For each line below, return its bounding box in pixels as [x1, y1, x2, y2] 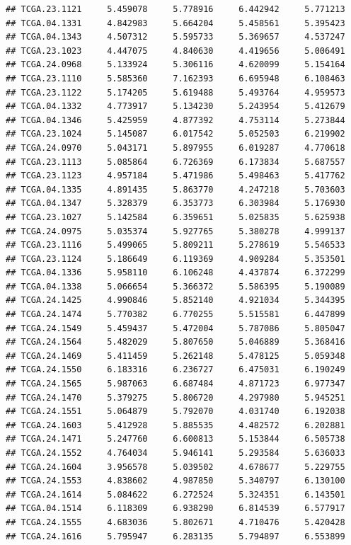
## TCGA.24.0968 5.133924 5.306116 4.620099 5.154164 [6, 59, 345, 70]
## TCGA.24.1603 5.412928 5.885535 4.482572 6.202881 [6, 420, 345, 430]
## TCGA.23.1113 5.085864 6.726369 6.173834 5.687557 [6, 156, 345, 167]
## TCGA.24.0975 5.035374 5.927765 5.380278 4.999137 [6, 226, 345, 236]
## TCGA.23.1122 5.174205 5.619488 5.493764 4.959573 [6, 87, 345, 98]
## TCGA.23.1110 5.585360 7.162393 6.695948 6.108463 [6, 73, 345, 84]
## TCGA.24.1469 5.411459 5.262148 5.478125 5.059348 [6, 350, 345, 361]
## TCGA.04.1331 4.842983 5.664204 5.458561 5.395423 [6, 18, 345, 28]
